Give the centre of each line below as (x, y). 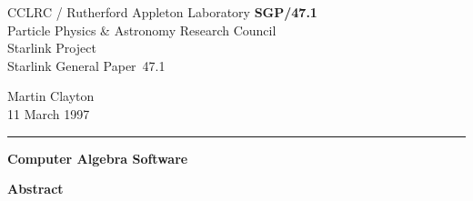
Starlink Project (52, 48)
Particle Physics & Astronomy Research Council (142, 30)
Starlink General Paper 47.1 (86, 65)
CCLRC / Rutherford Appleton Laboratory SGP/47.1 (162, 12)
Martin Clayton (51, 96)
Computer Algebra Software (98, 158)
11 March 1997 (49, 113)
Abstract (35, 189)
